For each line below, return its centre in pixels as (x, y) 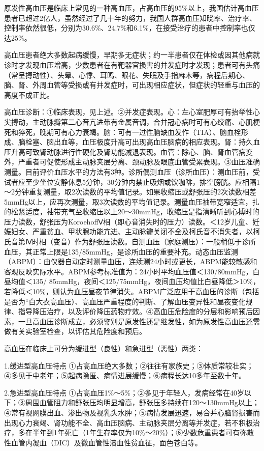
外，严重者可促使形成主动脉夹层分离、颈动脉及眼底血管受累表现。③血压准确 (132, 162)
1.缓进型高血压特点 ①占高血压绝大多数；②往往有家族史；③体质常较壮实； (129, 365)
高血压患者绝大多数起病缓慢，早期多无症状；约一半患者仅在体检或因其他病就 (132, 55)
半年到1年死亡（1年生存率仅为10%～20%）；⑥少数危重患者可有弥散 (143, 432)
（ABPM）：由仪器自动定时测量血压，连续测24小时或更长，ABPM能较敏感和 (131, 261)
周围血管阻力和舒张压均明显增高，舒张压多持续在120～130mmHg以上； (142, 402)
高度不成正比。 (29, 94)
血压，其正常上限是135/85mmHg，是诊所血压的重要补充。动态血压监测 (121, 251)
